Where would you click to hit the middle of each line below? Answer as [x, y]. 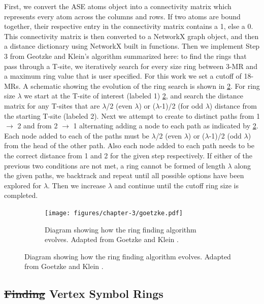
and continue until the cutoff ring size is [176, 185]
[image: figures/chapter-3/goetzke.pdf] [114, 213]
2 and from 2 [38, 126]
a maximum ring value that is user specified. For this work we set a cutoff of [123, 76]
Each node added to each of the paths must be [77, 135]
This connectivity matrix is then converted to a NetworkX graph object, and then [131, 36]
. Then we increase [77, 185]
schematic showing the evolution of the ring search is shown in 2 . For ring [145, 86]
